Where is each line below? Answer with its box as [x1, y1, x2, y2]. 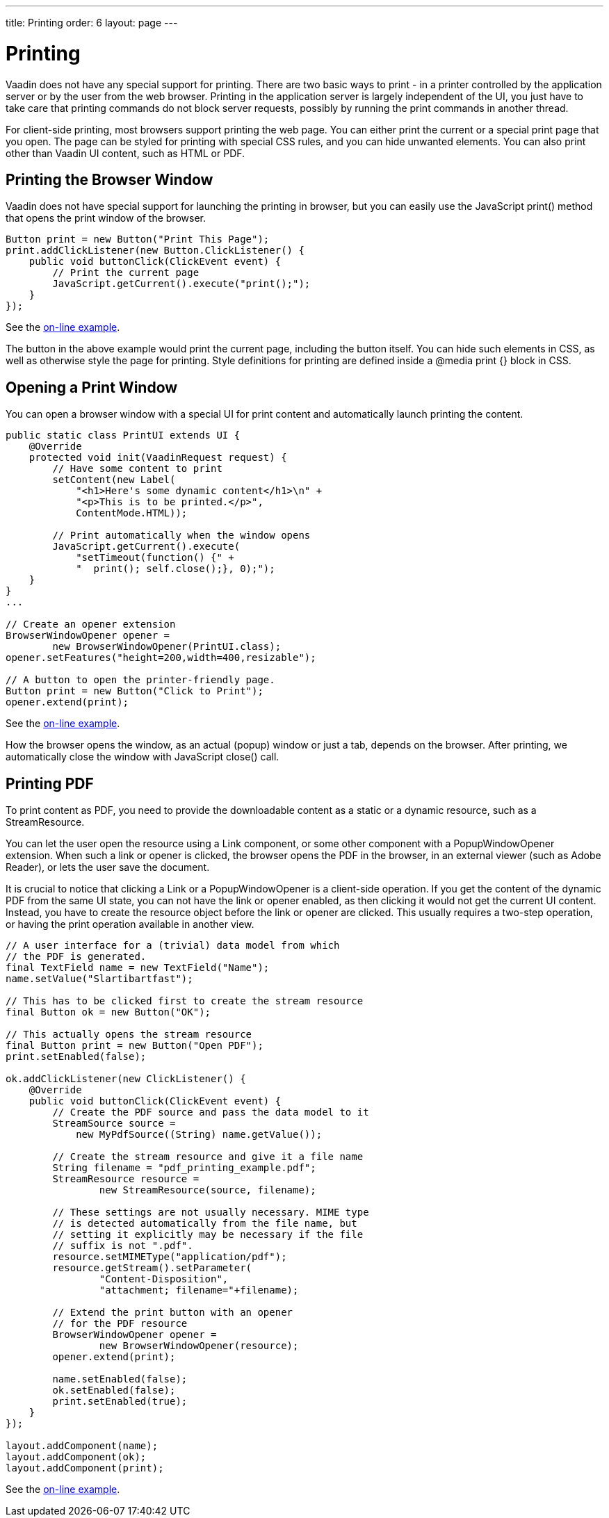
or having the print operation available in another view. [6, 918, 254, 931]
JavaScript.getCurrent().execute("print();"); [52, 278, 311, 290]
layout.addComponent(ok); [6, 1451, 147, 1463]
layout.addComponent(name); [6, 1440, 159, 1452]
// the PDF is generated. [6, 951, 147, 963]
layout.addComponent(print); [6, 1462, 164, 1474]
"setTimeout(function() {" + [76, 552, 234, 564]
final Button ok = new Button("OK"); [6, 1006, 211, 1018]
